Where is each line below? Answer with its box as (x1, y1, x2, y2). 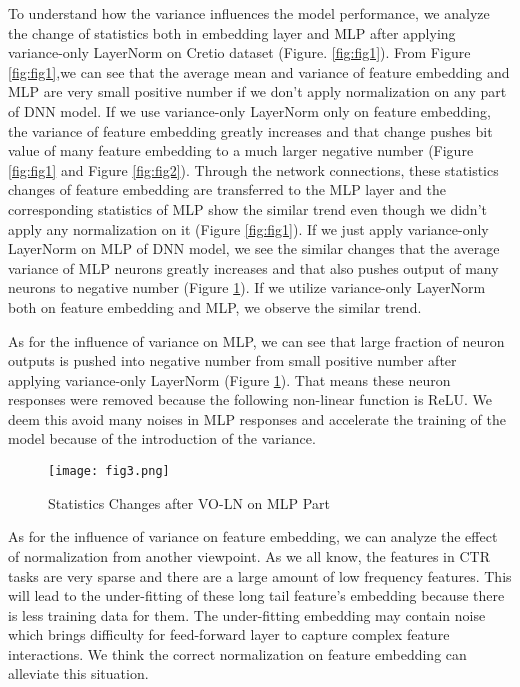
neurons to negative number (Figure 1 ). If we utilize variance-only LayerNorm (8, 277, 486, 298)
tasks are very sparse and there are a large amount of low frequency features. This (8, 565, 512, 586)
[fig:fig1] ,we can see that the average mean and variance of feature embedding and (8, 61, 510, 82)
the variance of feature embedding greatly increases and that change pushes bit (8, 120, 493, 141)
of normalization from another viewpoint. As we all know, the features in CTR (8, 545, 490, 566)
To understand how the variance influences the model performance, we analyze (8, 3, 490, 23)
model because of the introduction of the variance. (8, 428, 316, 449)
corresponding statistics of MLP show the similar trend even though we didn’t (8, 198, 487, 219)
